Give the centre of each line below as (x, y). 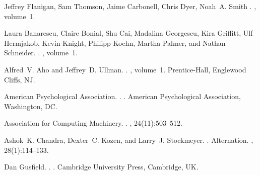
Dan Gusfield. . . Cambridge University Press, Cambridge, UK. (101, 167)
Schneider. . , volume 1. (41, 53)
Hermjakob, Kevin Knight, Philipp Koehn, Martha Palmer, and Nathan (115, 42)
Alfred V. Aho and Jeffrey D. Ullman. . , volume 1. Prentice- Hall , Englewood (125, 69)
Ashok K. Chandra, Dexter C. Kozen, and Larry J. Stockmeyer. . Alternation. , (129, 140)
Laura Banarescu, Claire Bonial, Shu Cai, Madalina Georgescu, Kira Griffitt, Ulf (128, 33)
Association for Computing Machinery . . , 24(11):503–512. (93, 123)
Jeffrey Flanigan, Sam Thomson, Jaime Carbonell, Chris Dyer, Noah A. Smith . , (130, 6)
